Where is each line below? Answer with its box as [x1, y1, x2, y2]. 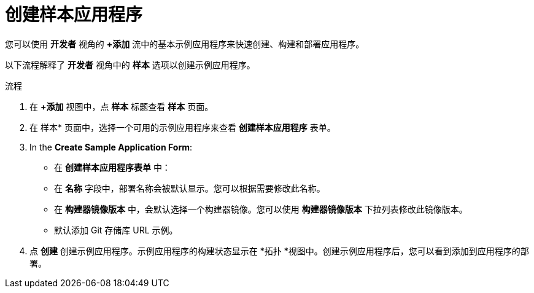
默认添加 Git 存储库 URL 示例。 [54, 224, 178, 235]
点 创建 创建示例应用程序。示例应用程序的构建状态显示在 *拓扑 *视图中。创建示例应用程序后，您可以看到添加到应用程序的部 [29, 245, 529, 256]
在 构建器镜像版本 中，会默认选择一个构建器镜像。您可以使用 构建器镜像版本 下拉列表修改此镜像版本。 [54, 203, 468, 214]
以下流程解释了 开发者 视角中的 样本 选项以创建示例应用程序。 [5, 59, 255, 70]
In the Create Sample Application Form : [29, 141, 193, 152]
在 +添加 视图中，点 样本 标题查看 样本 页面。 [29, 101, 214, 112]
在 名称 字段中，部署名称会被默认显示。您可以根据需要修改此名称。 [54, 182, 325, 193]
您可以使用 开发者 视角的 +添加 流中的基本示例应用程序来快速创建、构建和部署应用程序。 [5, 38, 365, 49]
